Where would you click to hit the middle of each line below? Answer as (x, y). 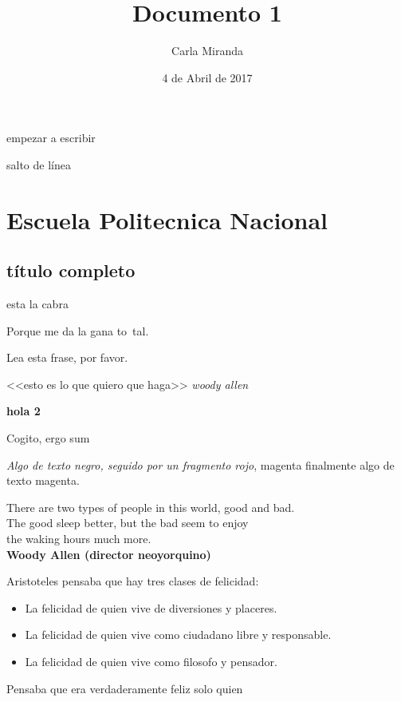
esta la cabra (37, 304)
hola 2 (24, 411)
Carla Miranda (207, 51)
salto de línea (39, 164)
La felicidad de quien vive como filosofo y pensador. (151, 661)
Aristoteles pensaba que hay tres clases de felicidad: (133, 581)
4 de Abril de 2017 (207, 77)
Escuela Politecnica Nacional (167, 219)
